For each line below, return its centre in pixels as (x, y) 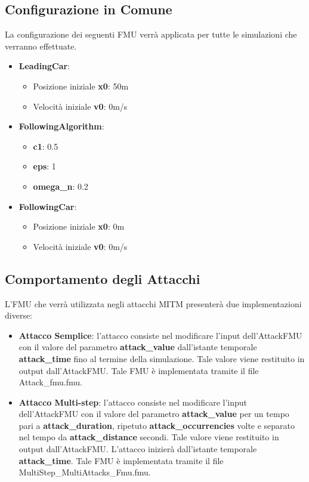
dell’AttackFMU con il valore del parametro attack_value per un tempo (154, 414)
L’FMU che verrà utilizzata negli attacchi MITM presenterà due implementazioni (153, 303)
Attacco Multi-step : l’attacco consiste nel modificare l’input (133, 402)
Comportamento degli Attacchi (103, 278)
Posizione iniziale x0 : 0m (79, 226)
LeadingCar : (44, 66)
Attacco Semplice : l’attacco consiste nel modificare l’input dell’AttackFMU (160, 335)
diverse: (19, 315)
